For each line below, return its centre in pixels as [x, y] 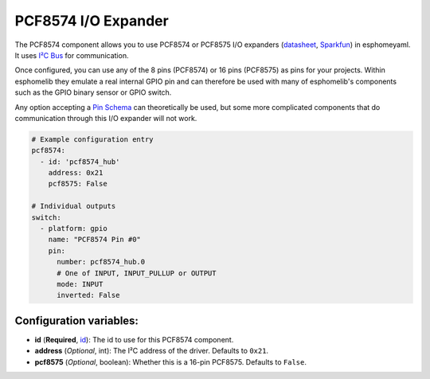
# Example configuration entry [93, 139]
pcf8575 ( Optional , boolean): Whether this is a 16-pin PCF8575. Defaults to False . [170, 361]
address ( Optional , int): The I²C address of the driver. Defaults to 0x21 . [152, 351]
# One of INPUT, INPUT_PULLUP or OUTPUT [137, 273]
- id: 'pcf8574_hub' [80, 162]
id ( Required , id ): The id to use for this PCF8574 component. [134, 339]
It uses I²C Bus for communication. [72, 55]
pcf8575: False [78, 184]
